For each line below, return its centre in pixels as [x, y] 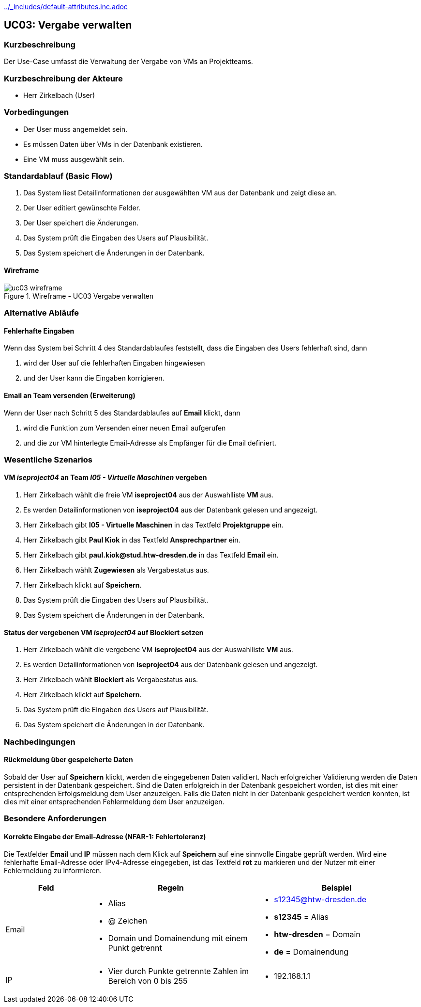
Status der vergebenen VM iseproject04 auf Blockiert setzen [104, 632]
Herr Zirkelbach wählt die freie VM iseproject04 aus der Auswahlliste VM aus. [149, 495]
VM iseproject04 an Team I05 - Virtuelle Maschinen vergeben [105, 478]
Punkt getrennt [135, 948]
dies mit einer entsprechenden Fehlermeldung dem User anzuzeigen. [114, 801]
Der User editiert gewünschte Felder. [82, 208]
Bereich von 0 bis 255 [148, 981]
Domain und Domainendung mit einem [178, 938]
